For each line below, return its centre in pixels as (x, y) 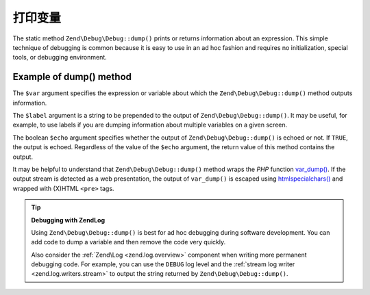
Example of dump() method (72, 77)
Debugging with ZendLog (68, 220)
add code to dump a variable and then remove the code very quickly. (128, 242)
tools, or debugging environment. (60, 57)
